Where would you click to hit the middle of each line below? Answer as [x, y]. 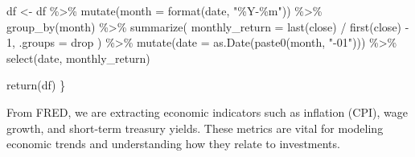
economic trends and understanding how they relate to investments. [173, 144]
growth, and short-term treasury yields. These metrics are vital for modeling [195, 128]
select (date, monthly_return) [78, 58]
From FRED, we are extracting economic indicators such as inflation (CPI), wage [207, 112]
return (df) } [36, 85]
